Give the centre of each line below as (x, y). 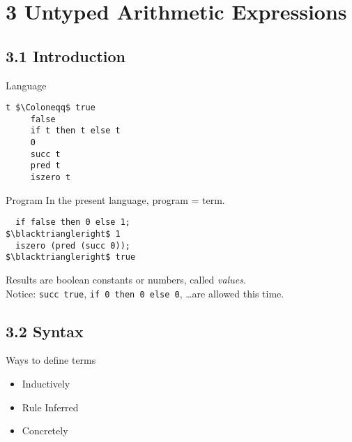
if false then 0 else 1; (73, 222)
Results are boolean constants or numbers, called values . (126, 279)
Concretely (45, 430)
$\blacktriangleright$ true (71, 257)
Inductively (46, 384)
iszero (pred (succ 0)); (73, 245)
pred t (45, 166)
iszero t (51, 178)
